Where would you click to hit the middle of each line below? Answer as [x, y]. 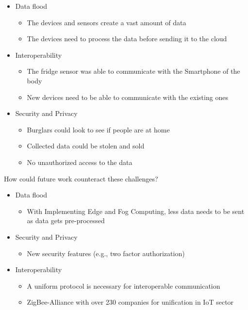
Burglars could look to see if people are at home [98, 129]
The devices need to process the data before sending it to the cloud [127, 39]
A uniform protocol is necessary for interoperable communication [124, 286]
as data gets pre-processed [66, 220]
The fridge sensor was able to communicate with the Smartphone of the [133, 71]
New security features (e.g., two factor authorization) [106, 253]
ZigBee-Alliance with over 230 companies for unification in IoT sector [130, 302]
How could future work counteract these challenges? [81, 178]
